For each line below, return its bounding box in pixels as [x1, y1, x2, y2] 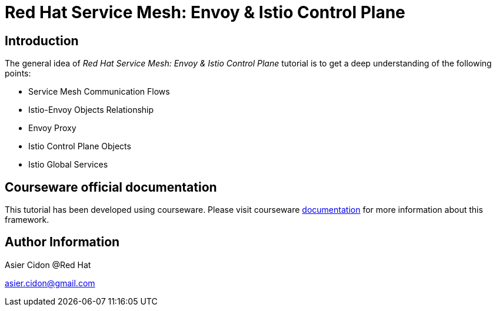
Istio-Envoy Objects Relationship [28, 105, 154, 115]
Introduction [5, 33, 79, 48]
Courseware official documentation [5, 179, 217, 195]
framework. [5, 215, 49, 225]
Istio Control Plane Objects [28, 141, 131, 152]
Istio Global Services [28, 159, 108, 170]
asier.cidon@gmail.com [5, 277, 95, 288]
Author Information [5, 235, 120, 250]
